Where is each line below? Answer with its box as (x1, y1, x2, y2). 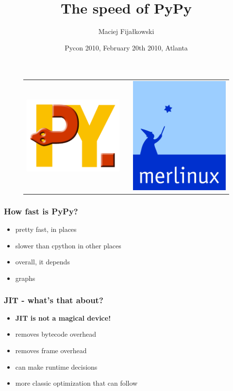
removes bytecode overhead (15, 329, 96, 339)
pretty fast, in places (15, 224, 77, 234)
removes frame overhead (15, 345, 87, 356)
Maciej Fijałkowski (98, 26, 154, 36)
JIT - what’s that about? (4, 293, 103, 306)
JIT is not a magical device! (15, 312, 111, 323)
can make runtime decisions (15, 361, 98, 372)
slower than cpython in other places (15, 240, 121, 250)
